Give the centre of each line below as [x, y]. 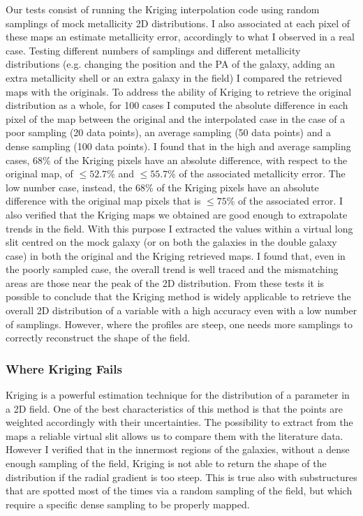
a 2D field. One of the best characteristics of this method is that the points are [174, 408]
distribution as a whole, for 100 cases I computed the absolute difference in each [177, 105]
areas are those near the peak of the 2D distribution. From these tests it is [165, 282]
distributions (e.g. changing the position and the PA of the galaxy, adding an [170, 64]
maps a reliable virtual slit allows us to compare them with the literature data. [175, 435]
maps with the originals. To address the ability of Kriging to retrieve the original [179, 91]
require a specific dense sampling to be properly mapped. [128, 504]
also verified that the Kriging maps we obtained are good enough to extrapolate [177, 214]
